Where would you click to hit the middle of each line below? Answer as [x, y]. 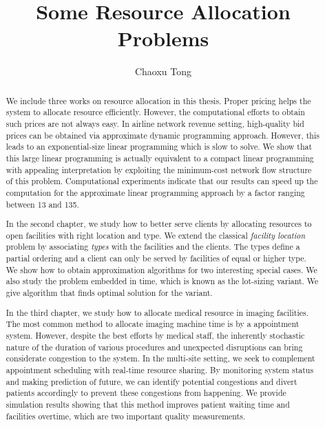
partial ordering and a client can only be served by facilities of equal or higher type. [156, 258]
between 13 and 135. [42, 204]
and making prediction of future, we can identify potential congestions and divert [151, 381]
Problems [163, 38]
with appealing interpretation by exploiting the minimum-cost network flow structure [159, 169]
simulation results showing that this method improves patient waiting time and [148, 404]
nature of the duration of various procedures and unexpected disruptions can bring [154, 347]
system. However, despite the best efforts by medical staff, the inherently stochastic [155, 335]
